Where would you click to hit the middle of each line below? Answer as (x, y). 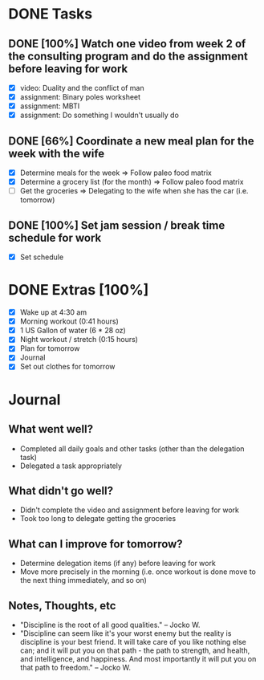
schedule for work (55, 238)
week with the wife (57, 153)
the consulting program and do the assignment (128, 56)
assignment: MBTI (50, 106)
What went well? (51, 429)
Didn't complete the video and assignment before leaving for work (129, 510)
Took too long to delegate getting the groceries (98, 519)
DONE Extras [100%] (79, 290)
